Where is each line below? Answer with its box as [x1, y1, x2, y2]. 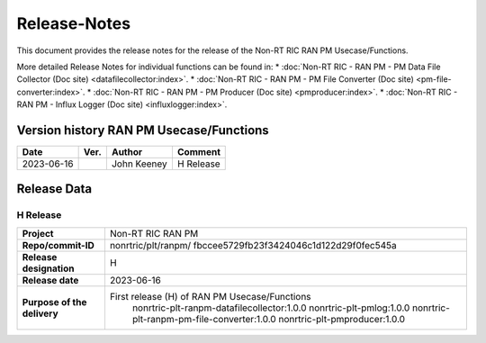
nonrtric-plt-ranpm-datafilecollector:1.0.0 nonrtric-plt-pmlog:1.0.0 [131, 302, 410, 314]
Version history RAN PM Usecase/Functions [16, 122, 269, 138]
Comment [176, 146, 220, 158]
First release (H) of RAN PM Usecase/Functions [109, 290, 311, 302]
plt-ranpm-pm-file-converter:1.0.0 [131, 312, 276, 325]
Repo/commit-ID [22, 239, 94, 251]
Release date [22, 274, 79, 286]
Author [111, 146, 143, 158]
